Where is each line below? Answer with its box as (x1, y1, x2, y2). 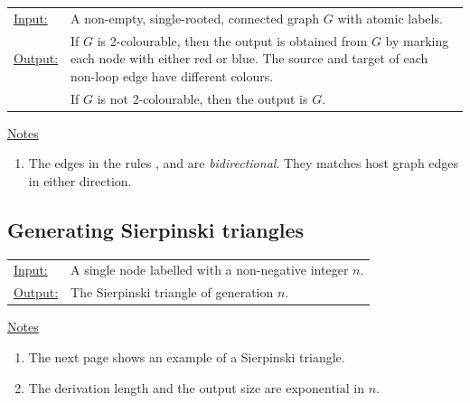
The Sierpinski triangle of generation (70, 283, 274, 302)
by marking (385, 31, 449, 50)
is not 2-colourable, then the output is (97, 89, 308, 108)
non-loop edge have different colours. (70, 66, 274, 85)
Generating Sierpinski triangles (7, 215, 305, 243)
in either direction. (28, 171, 132, 190)
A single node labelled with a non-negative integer (70, 260, 349, 279)
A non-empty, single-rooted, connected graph (70, 8, 320, 27)
